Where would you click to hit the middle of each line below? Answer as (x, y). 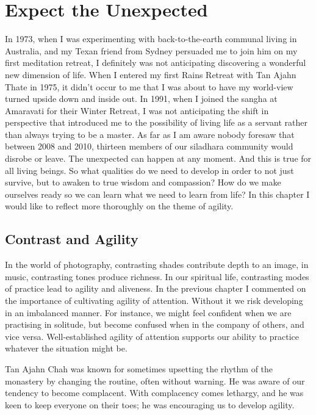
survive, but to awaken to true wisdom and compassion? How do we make (143, 182)
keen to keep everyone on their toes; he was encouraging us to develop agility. (150, 404)
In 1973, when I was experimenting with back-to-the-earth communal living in (151, 39)
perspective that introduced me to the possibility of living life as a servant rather (156, 122)
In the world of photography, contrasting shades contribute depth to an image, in (157, 265)
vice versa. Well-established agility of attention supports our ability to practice (152, 336)
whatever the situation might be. (66, 348)
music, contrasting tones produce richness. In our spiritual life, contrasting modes (157, 276)
